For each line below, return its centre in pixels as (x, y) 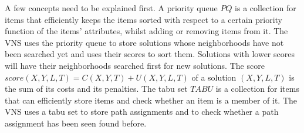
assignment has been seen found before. (76, 123)
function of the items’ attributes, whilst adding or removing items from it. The (146, 31)
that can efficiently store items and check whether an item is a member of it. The (151, 100)
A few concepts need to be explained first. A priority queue (111, 8)
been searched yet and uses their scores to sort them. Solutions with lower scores (150, 54)
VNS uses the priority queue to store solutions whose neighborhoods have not (144, 42)
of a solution (214, 77)
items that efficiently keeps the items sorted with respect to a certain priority (144, 19)
